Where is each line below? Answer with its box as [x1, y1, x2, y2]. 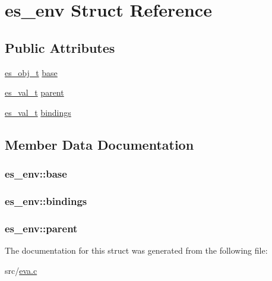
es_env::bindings [5, 193, 87, 208]
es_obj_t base [5, 66, 58, 78]
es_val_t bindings [5, 106, 71, 118]
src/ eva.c [5, 264, 37, 276]
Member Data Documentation [5, 135, 194, 153]
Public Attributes [5, 38, 115, 56]
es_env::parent [5, 220, 78, 235]
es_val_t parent [5, 86, 64, 99]
